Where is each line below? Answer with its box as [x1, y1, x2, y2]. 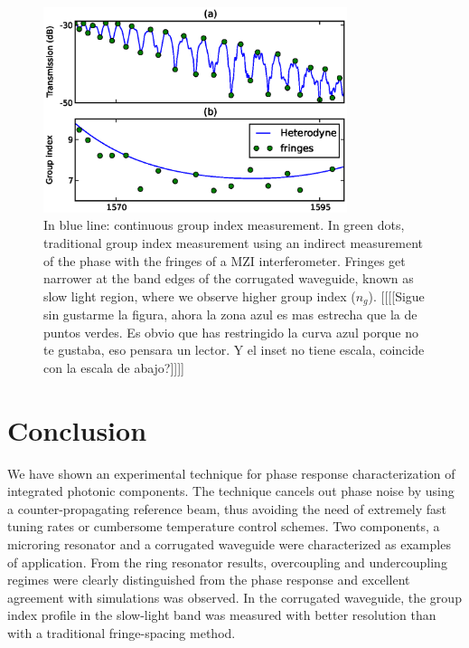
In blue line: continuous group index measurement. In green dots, [43, 215, 405, 234]
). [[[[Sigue [368, 286, 425, 305]
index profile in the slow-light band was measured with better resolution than [7, 605, 436, 624]
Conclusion [7, 411, 147, 448]
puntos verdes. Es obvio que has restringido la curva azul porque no [43, 322, 418, 341]
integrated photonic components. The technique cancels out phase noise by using [7, 481, 455, 500]
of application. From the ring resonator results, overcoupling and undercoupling [7, 552, 447, 571]
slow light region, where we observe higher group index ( [43, 286, 356, 305]
